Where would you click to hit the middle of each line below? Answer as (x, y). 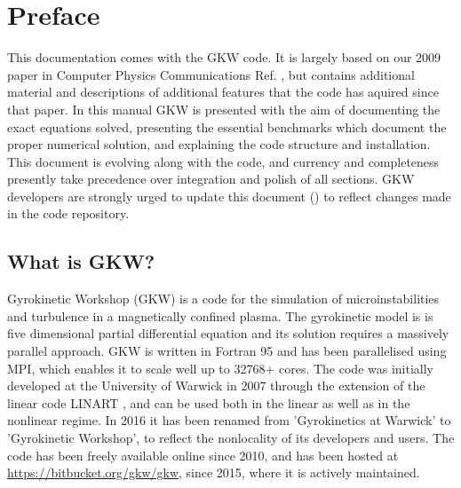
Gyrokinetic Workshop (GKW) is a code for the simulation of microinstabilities (223, 299)
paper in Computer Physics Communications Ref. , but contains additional (211, 74)
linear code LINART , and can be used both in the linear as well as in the (209, 402)
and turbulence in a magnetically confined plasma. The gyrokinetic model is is (220, 315)
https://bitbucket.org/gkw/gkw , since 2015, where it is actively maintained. (214, 472)
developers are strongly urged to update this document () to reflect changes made (229, 196)
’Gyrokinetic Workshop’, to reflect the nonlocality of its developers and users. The (231, 438)
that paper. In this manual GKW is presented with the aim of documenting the (224, 109)
